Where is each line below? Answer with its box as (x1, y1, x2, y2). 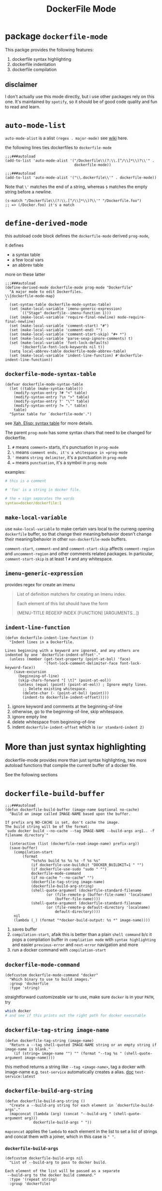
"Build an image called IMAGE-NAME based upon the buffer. (9, 812, 131, 817)
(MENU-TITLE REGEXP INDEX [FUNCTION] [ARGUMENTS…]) (16, 610, 139, 615)
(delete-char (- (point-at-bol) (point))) (22, 691, 109, 696)
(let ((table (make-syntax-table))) (9, 386, 83, 391)
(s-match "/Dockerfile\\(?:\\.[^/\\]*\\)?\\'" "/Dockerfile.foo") (5, 198, 142, 203)
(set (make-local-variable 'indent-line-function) (9, 353, 114, 358)
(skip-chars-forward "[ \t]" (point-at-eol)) (17, 678, 111, 683)
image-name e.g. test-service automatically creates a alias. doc (5, 1069, 134, 1074)
